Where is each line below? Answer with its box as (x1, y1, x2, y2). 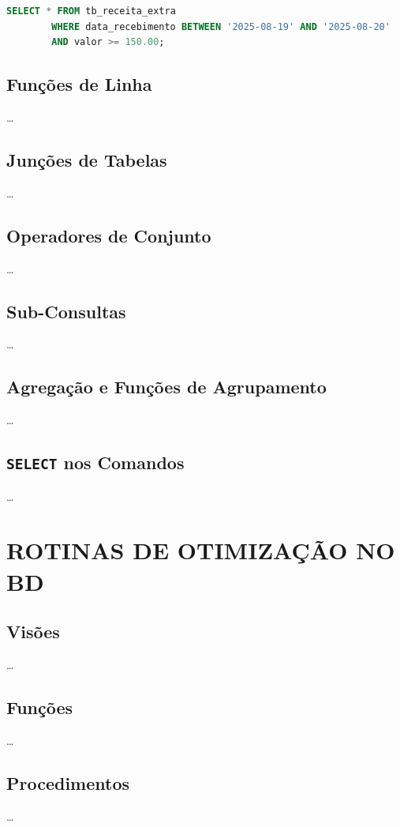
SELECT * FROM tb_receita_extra (6, 6, 176, 17)
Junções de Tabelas (6, 147, 167, 171)
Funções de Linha (6, 72, 152, 96)
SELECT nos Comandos (6, 450, 185, 475)
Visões (6, 619, 60, 644)
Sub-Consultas (6, 299, 126, 323)
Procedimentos (6, 770, 130, 795)
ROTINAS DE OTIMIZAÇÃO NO (6, 534, 395, 566)
